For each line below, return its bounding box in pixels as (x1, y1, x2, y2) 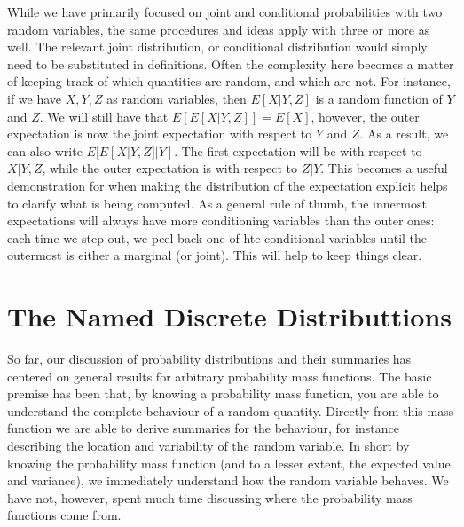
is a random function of (315, 89, 443, 107)
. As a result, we (359, 124, 449, 143)
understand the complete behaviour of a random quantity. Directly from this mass (7, 401, 454, 420)
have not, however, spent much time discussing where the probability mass (7, 488, 413, 507)
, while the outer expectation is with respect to (42, 159, 298, 177)
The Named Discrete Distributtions (7, 298, 452, 334)
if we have (7, 89, 62, 107)
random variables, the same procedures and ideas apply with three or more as (7, 20, 430, 38)
